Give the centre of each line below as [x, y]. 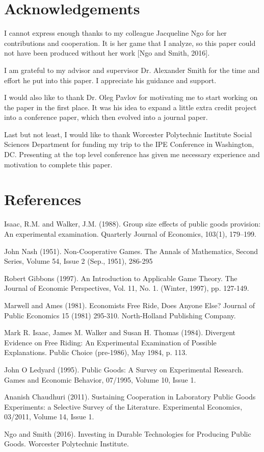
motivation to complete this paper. [58, 164]
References [43, 199]
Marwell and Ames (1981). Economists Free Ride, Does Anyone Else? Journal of [130, 305]
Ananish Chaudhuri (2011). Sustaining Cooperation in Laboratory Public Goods [130, 397]
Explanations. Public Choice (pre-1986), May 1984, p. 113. [96, 352]
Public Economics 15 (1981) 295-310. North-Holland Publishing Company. [120, 315]
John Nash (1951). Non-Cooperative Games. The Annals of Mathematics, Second [131, 251]
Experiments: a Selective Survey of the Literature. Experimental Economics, [123, 406]
